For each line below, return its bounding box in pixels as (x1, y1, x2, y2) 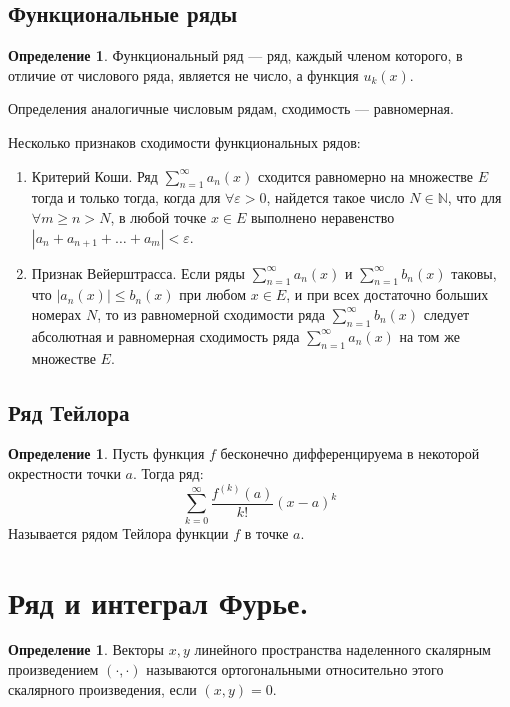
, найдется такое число (266, 187, 405, 208)
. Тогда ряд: (133, 462, 204, 483)
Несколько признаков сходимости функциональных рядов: (8, 131, 361, 152)
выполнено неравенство (251, 206, 395, 227)
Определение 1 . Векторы (8, 639, 164, 660)
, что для (447, 187, 502, 208)
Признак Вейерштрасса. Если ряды (31, 262, 245, 283)
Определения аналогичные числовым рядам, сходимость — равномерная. (8, 98, 454, 119)
